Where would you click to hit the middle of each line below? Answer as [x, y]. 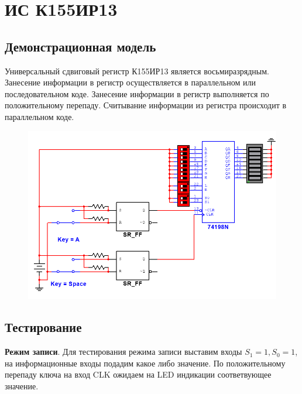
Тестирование [43, 327]
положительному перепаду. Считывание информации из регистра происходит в [146, 105]
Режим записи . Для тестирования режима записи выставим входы [123, 352]
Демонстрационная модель [80, 46]
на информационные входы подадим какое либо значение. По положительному [145, 363]
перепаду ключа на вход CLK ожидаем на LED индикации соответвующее [138, 374]
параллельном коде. [40, 116]
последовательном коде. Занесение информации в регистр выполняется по [137, 93]
